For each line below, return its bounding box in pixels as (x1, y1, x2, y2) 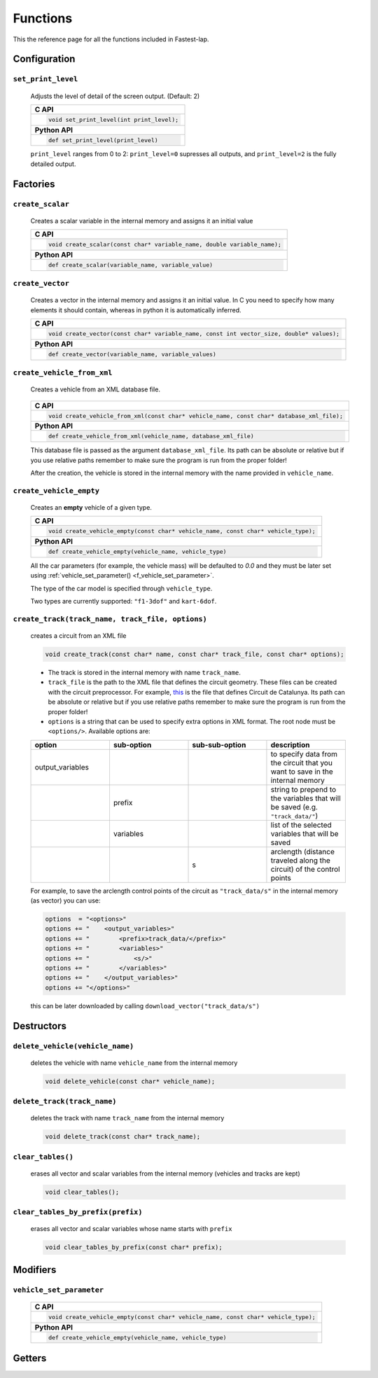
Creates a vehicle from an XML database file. (30, 385, 161, 394)
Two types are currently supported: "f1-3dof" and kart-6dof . (30, 597, 217, 606)
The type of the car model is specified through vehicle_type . (30, 584, 213, 592)
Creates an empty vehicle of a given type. (30, 503, 152, 511)
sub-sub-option (192, 739, 246, 749)
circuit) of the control (270, 864, 340, 874)
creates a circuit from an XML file (30, 632, 127, 640)
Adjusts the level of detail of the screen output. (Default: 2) (30, 92, 200, 100)
